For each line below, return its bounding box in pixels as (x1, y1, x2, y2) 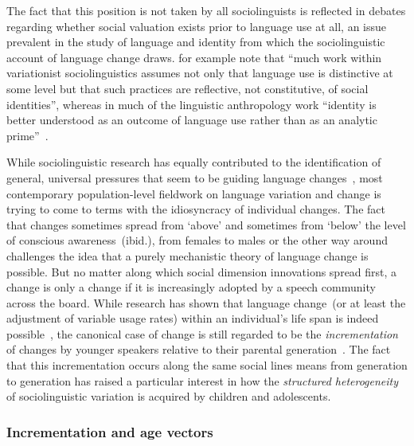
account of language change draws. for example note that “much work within (6, 49, 382, 65)
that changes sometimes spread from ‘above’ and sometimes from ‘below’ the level (6, 216, 406, 233)
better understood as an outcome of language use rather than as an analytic (6, 111, 377, 128)
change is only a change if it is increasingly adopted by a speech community (6, 279, 376, 295)
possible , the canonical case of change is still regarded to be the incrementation (6, 325, 398, 342)
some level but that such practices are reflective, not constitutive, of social (6, 80, 369, 96)
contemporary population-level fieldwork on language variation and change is (6, 185, 381, 201)
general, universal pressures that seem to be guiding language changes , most (6, 169, 383, 186)
